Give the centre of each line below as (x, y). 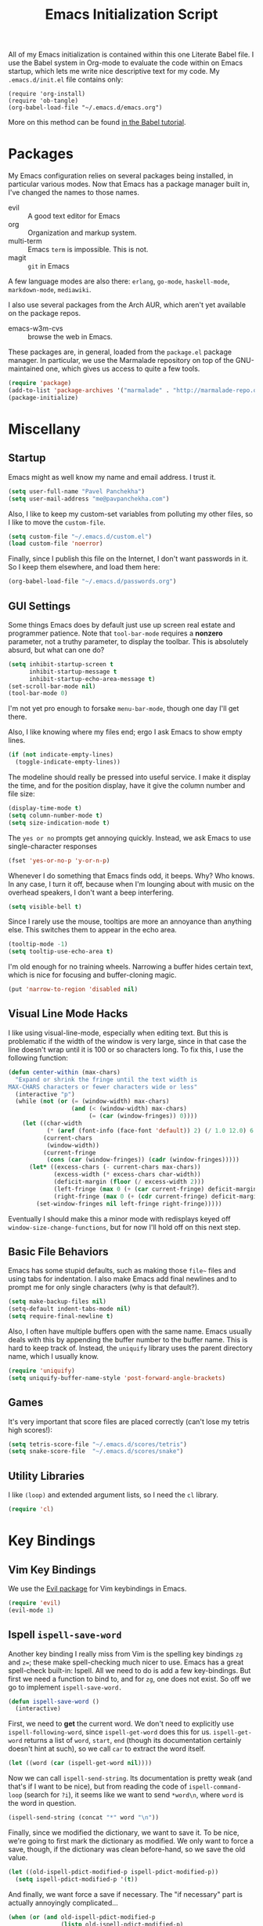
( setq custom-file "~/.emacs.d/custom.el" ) (80, 536)
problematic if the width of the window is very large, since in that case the (128, 1041)
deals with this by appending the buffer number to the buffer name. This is (128, 1339)
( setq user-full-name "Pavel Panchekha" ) (77, 491)
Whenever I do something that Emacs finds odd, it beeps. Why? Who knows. (131, 875)
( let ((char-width (52, 1123)
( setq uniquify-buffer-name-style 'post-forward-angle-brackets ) (117, 1378)
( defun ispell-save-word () (54, 1701)
